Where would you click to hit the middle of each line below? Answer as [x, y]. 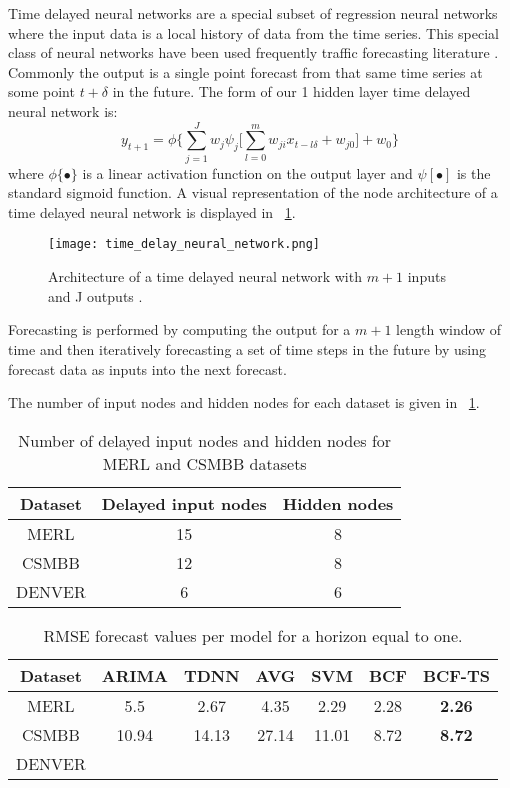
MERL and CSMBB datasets [204, 463]
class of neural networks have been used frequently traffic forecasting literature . [253, 52]
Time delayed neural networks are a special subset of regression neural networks [253, 13]
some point [41, 91]
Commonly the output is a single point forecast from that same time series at [245, 71]
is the [473, 172]
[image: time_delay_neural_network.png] [184, 244]
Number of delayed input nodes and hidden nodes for [205, 440]
